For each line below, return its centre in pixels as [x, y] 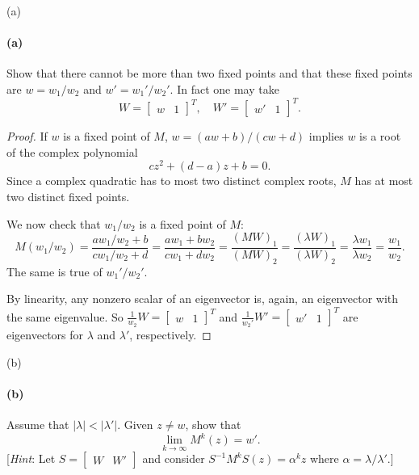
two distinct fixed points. [68, 196]
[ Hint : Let [31, 458]
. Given [135, 425]
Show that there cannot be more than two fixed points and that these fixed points [209, 73]
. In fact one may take [224, 88]
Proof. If [27, 136]
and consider [174, 458]
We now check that [54, 223]
